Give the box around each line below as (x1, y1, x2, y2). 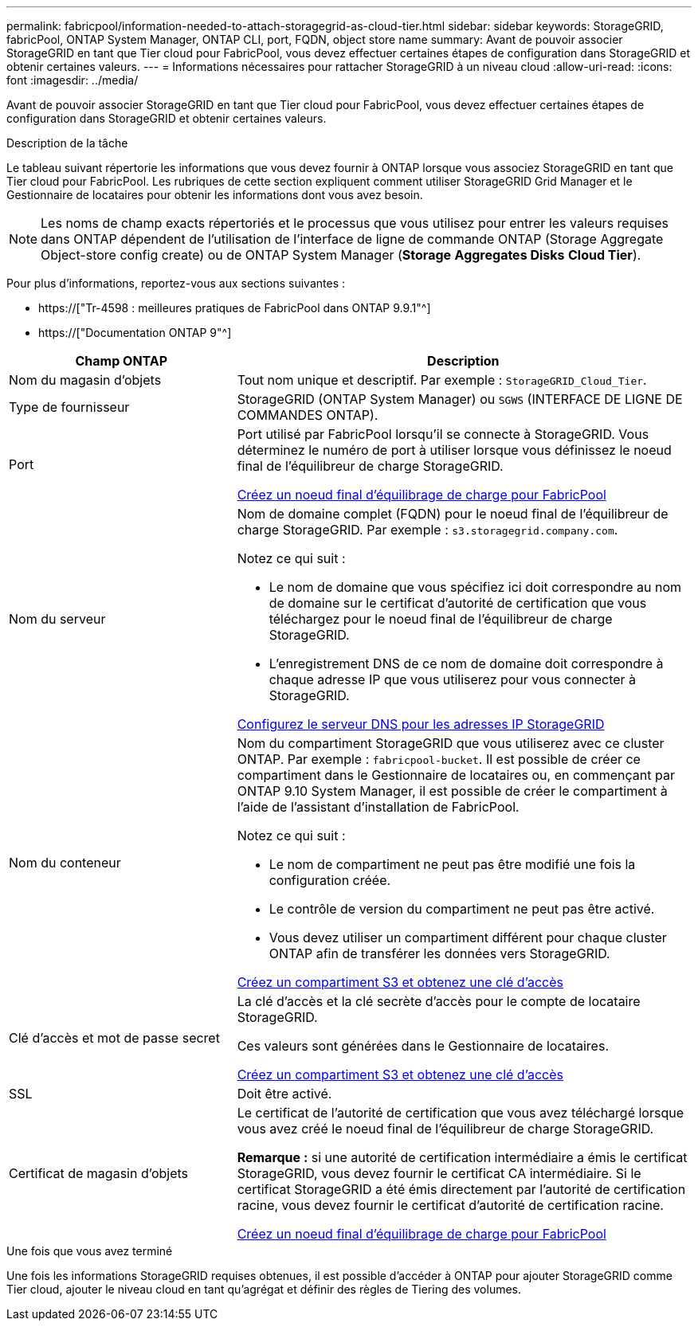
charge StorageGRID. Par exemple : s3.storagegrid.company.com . (237, 522, 618, 538)
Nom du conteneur (9, 855, 121, 871)
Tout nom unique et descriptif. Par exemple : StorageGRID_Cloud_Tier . (237, 372, 647, 388)
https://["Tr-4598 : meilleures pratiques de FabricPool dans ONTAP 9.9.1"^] (38, 301, 431, 315)
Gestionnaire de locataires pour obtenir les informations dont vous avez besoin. (6, 188, 423, 202)
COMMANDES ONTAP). (237, 407, 378, 423)
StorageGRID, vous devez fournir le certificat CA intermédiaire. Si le (237, 1165, 641, 1181)
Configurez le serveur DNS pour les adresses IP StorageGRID (237, 716, 605, 732)
